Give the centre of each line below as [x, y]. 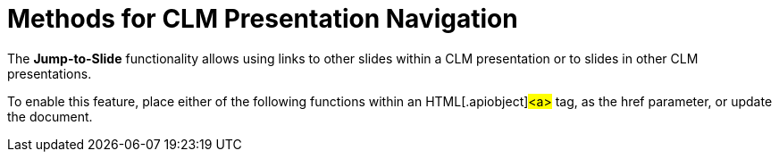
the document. [50, 116]
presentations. [50, 73]
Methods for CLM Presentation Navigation [263, 19]
